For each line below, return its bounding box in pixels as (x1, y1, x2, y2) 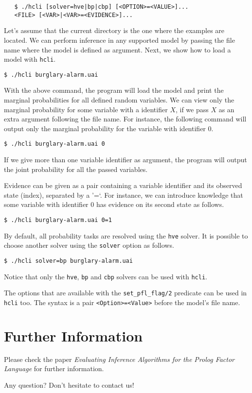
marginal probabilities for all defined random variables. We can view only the (4, 95, 234, 104)
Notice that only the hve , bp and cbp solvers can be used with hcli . (4, 271, 207, 281)
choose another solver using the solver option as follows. (4, 240, 174, 250)
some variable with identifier (4, 199, 89, 209)
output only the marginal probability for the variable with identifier (4, 123, 206, 133)
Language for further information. (4, 363, 104, 374)
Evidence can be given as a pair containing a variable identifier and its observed (4, 180, 242, 190)
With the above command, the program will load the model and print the (4, 85, 224, 95)
